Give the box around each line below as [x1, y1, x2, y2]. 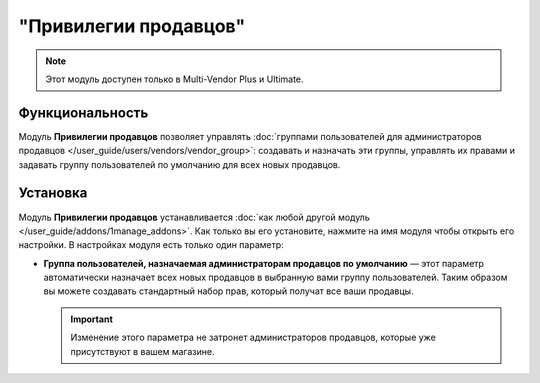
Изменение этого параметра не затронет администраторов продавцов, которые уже [70, 331, 437, 344]
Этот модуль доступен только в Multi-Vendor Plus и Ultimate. [45, 73, 304, 85]
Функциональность [18, 104, 149, 121]
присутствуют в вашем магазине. [70, 345, 215, 357]
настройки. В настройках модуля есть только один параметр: [18, 239, 284, 251]
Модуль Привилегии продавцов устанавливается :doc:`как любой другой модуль [18, 211, 370, 223]
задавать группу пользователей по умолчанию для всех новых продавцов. [18, 158, 341, 170]
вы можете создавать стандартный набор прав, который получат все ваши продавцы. [43, 285, 414, 297]
